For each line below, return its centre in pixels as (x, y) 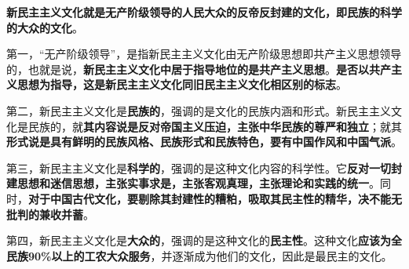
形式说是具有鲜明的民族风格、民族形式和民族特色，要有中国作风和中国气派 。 (204, 142)
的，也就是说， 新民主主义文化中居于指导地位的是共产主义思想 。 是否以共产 (199, 69)
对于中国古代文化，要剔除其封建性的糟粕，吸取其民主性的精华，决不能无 (215, 198)
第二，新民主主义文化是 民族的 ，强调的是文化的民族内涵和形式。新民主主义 (199, 110)
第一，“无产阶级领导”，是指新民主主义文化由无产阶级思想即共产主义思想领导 (204, 54)
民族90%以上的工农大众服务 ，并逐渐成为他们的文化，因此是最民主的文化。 (199, 255)
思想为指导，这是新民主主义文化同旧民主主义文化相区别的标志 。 (182, 84)
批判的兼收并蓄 (45, 214)
